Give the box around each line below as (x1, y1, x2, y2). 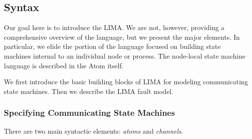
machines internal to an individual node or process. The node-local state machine (4, 50, 246, 61)
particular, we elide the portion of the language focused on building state (4, 41, 221, 51)
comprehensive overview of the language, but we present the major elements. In (4, 31, 240, 42)
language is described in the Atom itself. (4, 60, 124, 70)
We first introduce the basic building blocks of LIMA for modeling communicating (4, 77, 248, 87)
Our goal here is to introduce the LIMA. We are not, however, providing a (4, 22, 225, 32)
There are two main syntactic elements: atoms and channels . (4, 125, 183, 136)
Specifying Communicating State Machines (4, 107, 175, 119)
